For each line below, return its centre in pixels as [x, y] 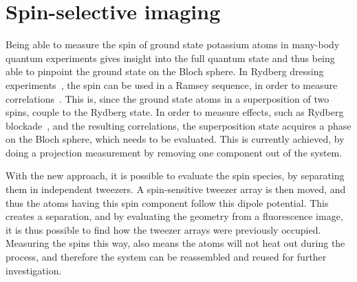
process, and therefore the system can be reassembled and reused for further [166, 257]
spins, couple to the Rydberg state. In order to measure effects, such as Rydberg [175, 112]
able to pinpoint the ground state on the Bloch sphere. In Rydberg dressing [165, 71]
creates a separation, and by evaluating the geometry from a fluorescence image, [174, 216]
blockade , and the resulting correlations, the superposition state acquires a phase [178, 125]
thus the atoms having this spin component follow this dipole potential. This [167, 202]
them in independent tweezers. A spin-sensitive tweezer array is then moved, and [176, 189]
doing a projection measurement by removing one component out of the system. [174, 152]
